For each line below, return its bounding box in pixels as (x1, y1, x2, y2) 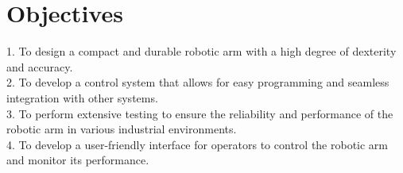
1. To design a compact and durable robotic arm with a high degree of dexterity (6, 43, 397, 60)
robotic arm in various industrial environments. (6, 121, 237, 137)
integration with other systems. (6, 89, 158, 106)
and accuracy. (6, 58, 73, 75)
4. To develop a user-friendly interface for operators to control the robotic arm (6, 136, 389, 152)
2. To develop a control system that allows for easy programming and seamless (6, 74, 389, 90)
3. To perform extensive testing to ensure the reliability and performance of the (6, 105, 393, 121)
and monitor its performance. (6, 152, 149, 168)
